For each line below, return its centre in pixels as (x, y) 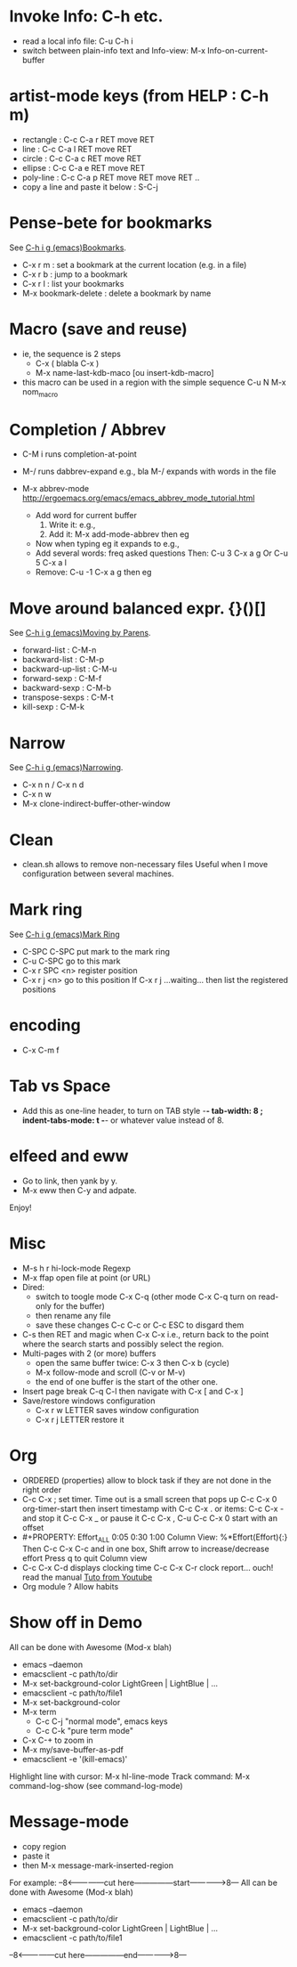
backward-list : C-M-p (63, 660)
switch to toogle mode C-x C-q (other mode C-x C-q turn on (146, 1296)
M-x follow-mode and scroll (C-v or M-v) (110, 1372)
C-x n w (36, 794)
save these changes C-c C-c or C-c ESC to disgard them (140, 1325)
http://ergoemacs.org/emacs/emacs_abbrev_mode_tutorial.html (138, 498)
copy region (44, 1846)
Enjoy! (21, 1207)
